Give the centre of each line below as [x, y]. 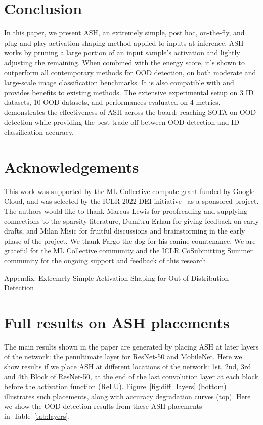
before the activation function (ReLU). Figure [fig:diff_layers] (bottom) [115, 386]
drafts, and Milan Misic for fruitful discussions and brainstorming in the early [125, 231]
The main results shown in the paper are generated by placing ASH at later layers [131, 346]
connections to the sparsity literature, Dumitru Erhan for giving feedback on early [131, 221]
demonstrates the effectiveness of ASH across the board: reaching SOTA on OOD [130, 112]
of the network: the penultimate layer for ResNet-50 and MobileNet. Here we [123, 356]
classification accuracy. [39, 132]
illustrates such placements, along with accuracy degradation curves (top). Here [127, 396]
